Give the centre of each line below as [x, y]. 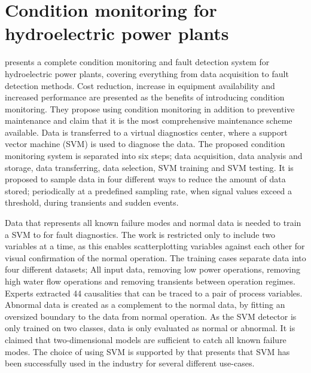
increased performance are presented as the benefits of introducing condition [145, 97]
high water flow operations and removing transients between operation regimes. [150, 281]
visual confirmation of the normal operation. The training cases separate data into [155, 257]
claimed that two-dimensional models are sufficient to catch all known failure [146, 339]
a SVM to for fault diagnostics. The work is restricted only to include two [140, 234]
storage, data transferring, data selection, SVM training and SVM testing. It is [149, 167]
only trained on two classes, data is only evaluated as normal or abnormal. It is [150, 328]
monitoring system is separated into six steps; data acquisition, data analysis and [154, 156]
